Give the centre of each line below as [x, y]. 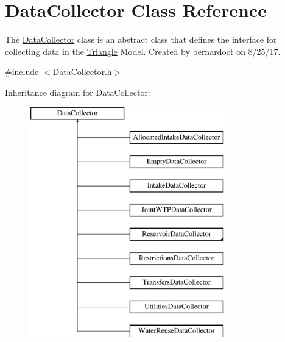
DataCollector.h [82, 72]
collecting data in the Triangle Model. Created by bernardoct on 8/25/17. [143, 51]
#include [22, 72]
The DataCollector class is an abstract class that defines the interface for [141, 39]
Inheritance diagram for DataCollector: [78, 92]
